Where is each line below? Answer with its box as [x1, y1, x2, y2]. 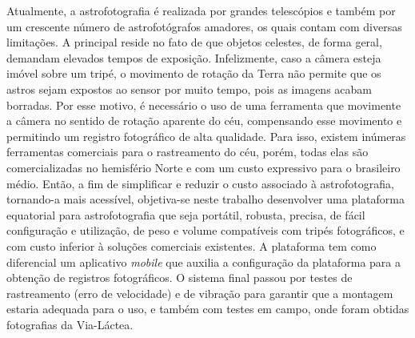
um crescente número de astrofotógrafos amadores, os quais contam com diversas [6, 18, 402, 34]
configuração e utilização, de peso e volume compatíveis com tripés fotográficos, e [6, 222, 405, 239]
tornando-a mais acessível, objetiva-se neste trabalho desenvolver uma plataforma [6, 191, 405, 207]
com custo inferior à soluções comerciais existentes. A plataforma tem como [6, 237, 377, 254]
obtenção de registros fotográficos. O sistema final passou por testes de [6, 269, 353, 286]
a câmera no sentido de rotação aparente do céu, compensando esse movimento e [6, 112, 402, 129]
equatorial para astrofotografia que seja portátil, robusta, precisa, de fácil [6, 206, 365, 223]
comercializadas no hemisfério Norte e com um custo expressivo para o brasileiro [6, 159, 401, 175]
